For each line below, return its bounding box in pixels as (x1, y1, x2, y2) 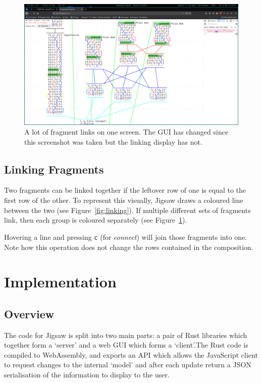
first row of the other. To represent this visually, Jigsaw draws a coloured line (4, 195, 243, 205)
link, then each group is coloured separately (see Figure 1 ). (4, 215, 187, 225)
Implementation (4, 271, 117, 292)
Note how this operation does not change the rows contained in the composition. (4, 241, 253, 252)
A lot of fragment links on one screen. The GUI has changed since (24, 126, 229, 137)
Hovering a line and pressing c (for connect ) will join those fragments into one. (4, 231, 247, 242)
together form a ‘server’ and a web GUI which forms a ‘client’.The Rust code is (4, 339, 248, 350)
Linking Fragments (4, 161, 104, 177)
